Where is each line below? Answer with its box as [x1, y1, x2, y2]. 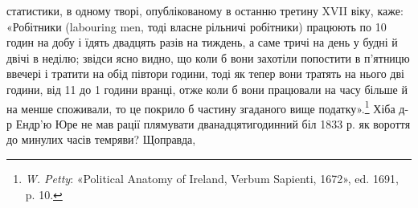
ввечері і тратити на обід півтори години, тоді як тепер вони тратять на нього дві [6, 65, 404, 82]
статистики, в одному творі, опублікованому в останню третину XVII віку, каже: [6, 2, 404, 18]
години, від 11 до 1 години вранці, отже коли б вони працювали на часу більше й [6, 80, 408, 97]
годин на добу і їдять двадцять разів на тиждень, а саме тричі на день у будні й [6, 34, 398, 51]
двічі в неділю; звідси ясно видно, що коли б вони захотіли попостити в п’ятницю [6, 49, 410, 66]
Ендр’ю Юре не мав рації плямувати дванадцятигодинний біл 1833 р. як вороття [15, 115, 411, 132]
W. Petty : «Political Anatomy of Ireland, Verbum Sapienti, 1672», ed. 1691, [25, 170, 399, 186]
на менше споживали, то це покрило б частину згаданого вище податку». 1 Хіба [6, 97, 395, 116]
